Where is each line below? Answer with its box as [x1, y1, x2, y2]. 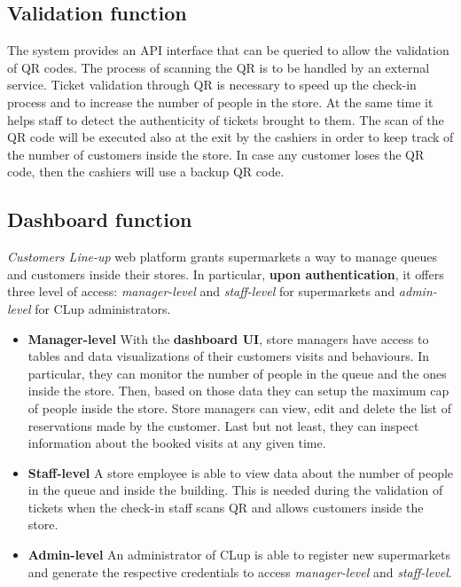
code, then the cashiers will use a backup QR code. [7, 162, 285, 181]
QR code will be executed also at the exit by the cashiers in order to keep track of [7, 128, 454, 146]
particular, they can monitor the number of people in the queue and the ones [27, 364, 447, 382]
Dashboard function [7, 206, 192, 233]
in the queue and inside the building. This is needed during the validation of [27, 481, 443, 499]
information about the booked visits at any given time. [27, 434, 326, 452]
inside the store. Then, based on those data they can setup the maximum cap [27, 381, 449, 400]
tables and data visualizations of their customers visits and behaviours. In [27, 347, 430, 365]
